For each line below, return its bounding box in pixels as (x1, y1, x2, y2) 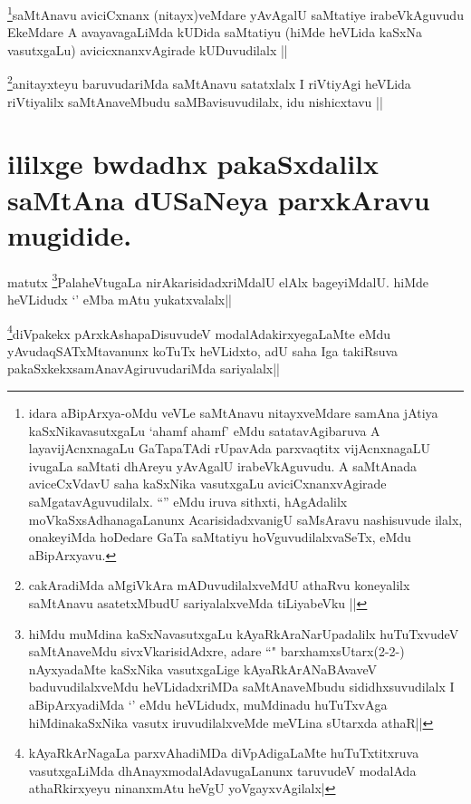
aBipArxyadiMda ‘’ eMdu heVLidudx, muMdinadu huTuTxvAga (28, 694, 388, 713)
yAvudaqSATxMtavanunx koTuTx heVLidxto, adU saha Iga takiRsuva (7, 341, 399, 360)
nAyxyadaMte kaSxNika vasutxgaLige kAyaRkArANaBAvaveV (28, 659, 377, 678)
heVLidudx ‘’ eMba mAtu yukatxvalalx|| (7, 290, 232, 309)
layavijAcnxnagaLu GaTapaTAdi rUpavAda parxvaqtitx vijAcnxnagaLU (28, 439, 430, 458)
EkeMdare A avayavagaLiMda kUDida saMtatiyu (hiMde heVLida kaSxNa (7, 23, 422, 42)
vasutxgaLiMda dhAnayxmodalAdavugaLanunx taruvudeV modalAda (28, 760, 417, 780)
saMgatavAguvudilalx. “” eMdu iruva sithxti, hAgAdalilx (28, 492, 348, 511)
